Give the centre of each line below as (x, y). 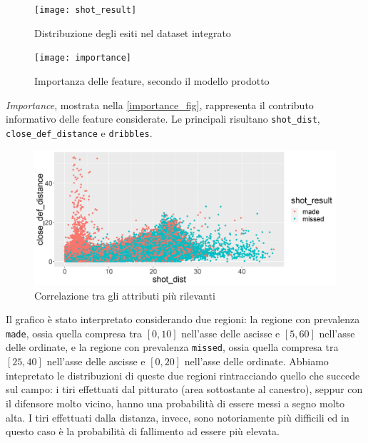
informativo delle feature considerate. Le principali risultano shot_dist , (163, 119)
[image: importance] (83, 58)
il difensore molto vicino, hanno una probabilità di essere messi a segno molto (175, 403)
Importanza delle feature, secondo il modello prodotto (152, 80)
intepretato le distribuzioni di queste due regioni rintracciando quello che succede (183, 375)
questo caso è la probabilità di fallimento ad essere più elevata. (143, 431)
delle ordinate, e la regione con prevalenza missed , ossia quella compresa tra (172, 347)
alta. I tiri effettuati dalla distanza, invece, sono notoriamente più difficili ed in (178, 417)
